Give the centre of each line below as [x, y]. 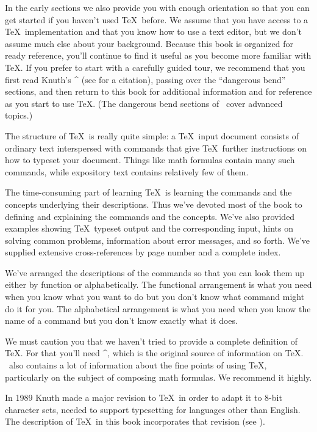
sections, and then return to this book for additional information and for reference [158, 91]
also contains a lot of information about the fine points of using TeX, [138, 365]
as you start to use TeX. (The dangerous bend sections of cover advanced [144, 103]
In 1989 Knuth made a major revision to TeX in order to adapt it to [134, 397]
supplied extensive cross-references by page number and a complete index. [143, 252]
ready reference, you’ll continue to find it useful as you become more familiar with [158, 55]
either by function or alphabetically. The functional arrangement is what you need [158, 284]
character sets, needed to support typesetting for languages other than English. [153, 409]
